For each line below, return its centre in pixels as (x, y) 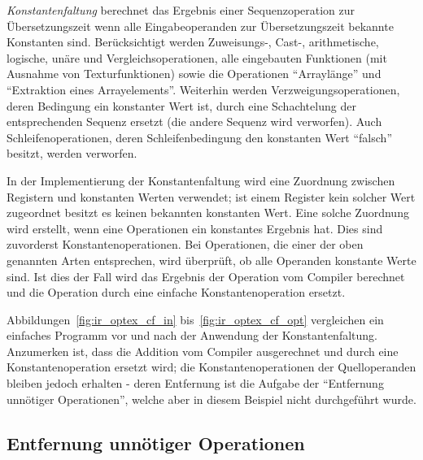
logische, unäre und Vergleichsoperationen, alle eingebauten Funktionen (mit (197, 57)
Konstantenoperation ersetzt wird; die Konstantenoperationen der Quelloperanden (211, 367)
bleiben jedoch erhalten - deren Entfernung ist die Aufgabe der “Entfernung (195, 383)
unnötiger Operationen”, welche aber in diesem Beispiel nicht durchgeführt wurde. (211, 399)
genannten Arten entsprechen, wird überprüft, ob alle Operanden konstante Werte (211, 260)
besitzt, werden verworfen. (72, 153)
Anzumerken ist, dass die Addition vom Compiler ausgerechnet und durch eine (203, 351)
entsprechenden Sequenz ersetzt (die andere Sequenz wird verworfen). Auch (194, 122)
